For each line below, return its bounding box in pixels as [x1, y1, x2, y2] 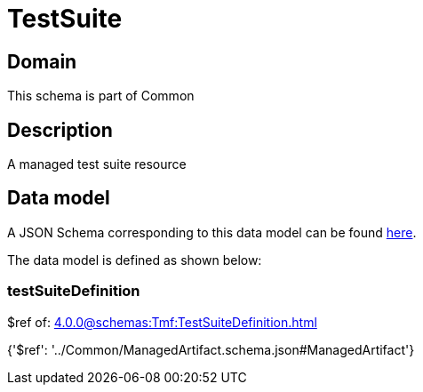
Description [7, 118, 113, 141]
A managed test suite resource [7, 156, 187, 172]
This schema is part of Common [7, 88, 195, 104]
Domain [7, 50, 77, 73]
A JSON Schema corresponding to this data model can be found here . [7, 224, 417, 240]
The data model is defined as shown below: [7, 252, 262, 268]
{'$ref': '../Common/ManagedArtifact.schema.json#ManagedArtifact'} [7, 341, 415, 357]
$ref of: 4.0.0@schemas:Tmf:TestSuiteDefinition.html [7, 314, 317, 330]
